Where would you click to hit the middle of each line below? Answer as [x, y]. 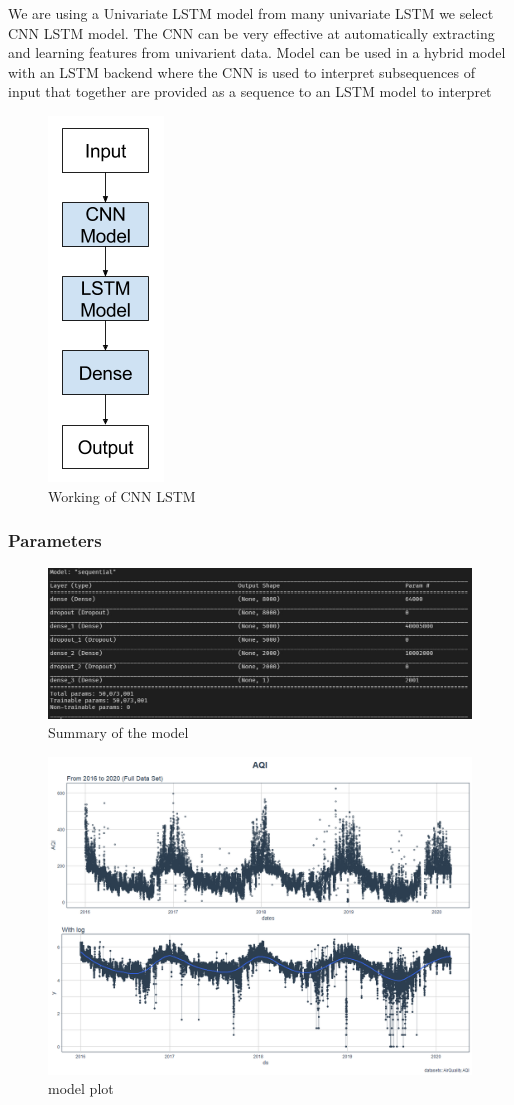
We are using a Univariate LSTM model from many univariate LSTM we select [251, 13]
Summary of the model [118, 732]
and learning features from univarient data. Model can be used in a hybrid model [257, 52]
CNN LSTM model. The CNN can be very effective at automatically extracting [251, 32]
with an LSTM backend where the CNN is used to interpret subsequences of [241, 71]
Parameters [55, 540]
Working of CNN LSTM [122, 495]
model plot [81, 1088]
